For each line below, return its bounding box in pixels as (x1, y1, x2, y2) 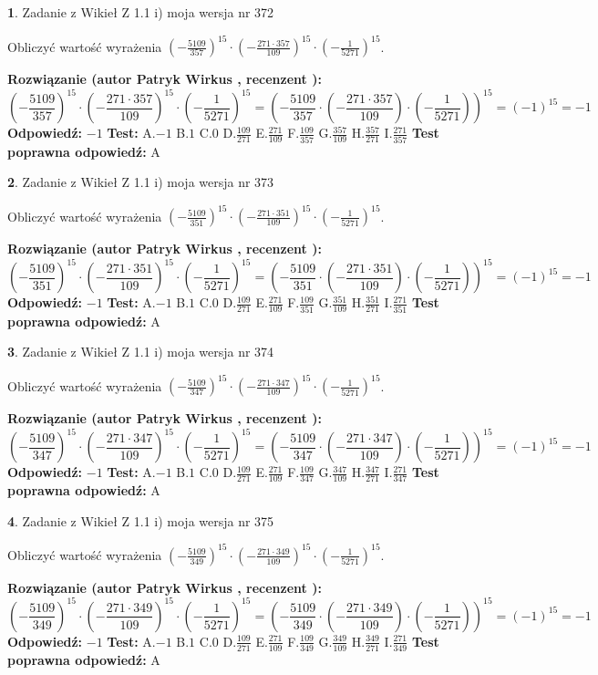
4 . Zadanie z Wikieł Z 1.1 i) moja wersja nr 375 (7, 511, 274, 530)
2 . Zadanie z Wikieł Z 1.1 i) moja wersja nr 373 (7, 172, 274, 192)
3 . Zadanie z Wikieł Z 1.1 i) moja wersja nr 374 (7, 342, 274, 361)
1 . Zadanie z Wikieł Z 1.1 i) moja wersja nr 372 (7, 3, 274, 21)
